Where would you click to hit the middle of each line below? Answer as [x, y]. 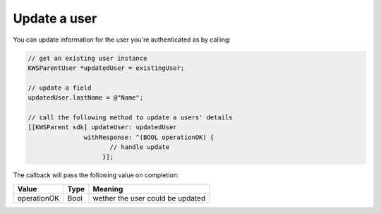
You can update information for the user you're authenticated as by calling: [122, 40]
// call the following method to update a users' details [130, 117]
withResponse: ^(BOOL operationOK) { [149, 137]
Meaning [108, 189]
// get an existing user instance [87, 58]
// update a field [60, 88]
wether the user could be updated [149, 198]
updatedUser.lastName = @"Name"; [86, 98]
